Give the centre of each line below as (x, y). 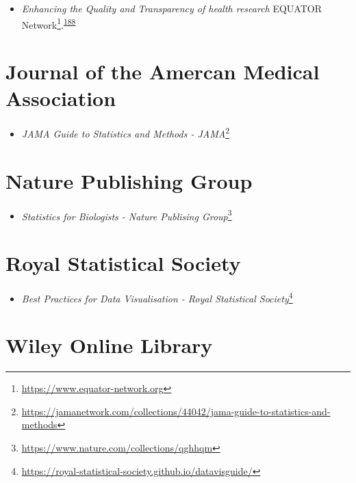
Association (61, 98)
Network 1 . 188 (49, 23)
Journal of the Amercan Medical (163, 71)
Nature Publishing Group (129, 180)
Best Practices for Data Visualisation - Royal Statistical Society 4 (157, 297)
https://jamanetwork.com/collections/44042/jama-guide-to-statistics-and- (176, 411)
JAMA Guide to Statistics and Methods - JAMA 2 (125, 132)
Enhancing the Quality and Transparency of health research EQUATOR (171, 8)
